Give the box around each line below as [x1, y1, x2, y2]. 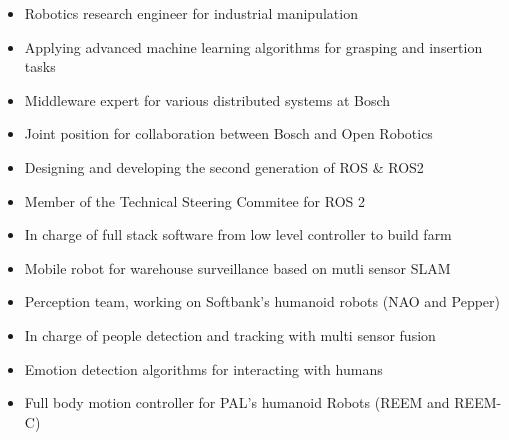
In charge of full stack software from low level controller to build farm [24, 224, 452, 245]
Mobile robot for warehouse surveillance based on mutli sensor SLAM [24, 257, 451, 278]
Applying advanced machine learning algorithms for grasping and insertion [24, 36, 483, 57]
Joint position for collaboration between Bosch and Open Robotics [24, 123, 433, 144]
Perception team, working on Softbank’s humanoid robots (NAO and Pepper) [24, 291, 500, 312]
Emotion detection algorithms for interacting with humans [24, 358, 383, 379]
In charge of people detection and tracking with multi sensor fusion [24, 324, 436, 345]
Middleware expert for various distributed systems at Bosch [24, 89, 391, 110]
